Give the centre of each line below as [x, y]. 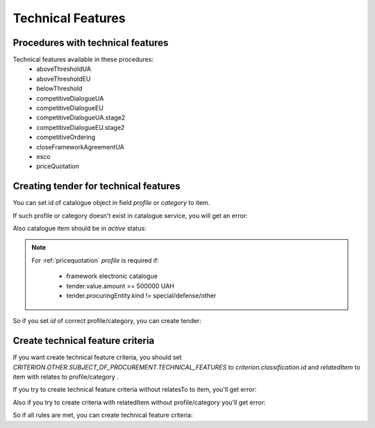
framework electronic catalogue [112, 276]
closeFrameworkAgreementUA [80, 147]
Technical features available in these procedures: [83, 60]
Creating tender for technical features [97, 187]
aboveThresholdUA [64, 69]
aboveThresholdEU [64, 79]
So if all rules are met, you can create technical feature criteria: [103, 415]
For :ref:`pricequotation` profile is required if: [95, 260]
